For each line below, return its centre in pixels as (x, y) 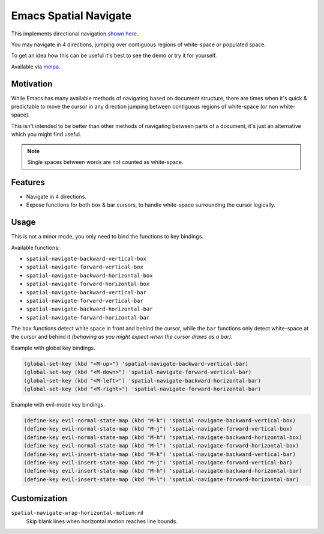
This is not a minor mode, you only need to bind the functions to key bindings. (107, 237)
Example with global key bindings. (53, 348)
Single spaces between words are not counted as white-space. (105, 162)
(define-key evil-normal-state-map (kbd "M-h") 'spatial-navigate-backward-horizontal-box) (163, 437)
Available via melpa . (36, 67)
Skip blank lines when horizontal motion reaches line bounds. (102, 521)
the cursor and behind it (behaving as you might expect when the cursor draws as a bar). (122, 337)
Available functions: (35, 247)
